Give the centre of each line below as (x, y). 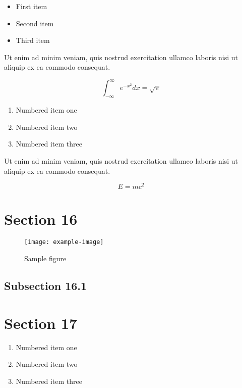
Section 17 (41, 323)
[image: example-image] (64, 242)
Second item (35, 23)
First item (32, 6)
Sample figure (45, 258)
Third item (33, 40)
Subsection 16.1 (46, 286)
